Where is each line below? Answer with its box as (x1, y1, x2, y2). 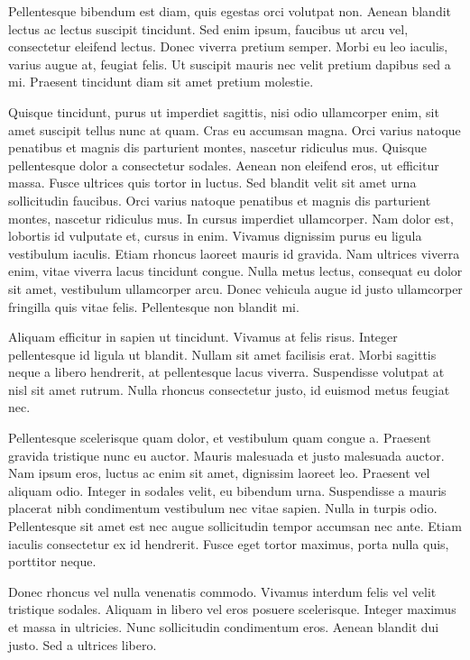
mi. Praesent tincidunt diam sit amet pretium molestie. (8, 72, 314, 91)
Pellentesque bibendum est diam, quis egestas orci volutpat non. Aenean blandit (8, 2, 452, 20)
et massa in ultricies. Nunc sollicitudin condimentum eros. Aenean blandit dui (8, 618, 439, 636)
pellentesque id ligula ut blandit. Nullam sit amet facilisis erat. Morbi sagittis (8, 344, 437, 363)
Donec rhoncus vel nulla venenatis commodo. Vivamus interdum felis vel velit (8, 582, 437, 600)
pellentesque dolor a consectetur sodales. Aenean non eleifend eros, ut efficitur (8, 155, 439, 174)
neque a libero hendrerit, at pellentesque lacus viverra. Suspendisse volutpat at (8, 362, 445, 381)
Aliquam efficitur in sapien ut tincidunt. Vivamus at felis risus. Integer (8, 327, 398, 346)
